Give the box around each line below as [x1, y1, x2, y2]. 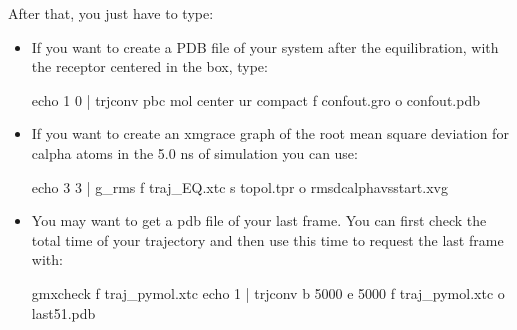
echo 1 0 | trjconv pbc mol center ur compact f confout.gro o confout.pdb [31, 89, 480, 110]
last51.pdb [31, 302, 96, 323]
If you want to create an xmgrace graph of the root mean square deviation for [31, 123, 509, 144]
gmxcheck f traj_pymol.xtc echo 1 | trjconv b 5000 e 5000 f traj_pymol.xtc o [31, 282, 505, 303]
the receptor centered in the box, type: [31, 56, 268, 77]
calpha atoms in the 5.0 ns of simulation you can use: [31, 142, 358, 163]
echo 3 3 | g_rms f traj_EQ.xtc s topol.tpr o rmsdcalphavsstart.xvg [31, 176, 448, 197]
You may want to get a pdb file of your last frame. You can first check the [31, 210, 487, 231]
